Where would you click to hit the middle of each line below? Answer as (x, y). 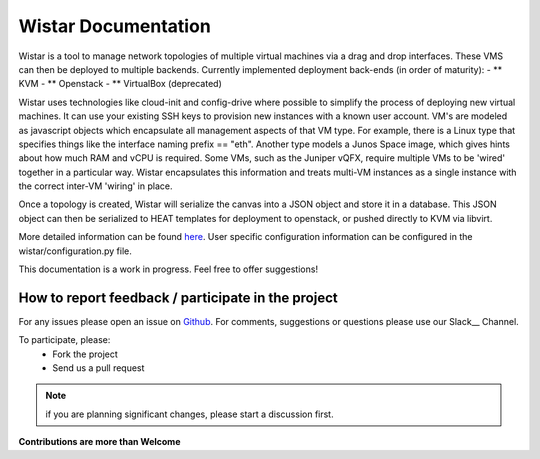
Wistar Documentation (115, 26)
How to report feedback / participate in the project (178, 297)
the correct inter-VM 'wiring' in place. (95, 186)
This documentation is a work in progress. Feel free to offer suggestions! (168, 269)
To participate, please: (64, 340)
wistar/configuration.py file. (75, 251)
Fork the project (85, 354)
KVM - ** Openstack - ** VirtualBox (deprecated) (120, 84)
